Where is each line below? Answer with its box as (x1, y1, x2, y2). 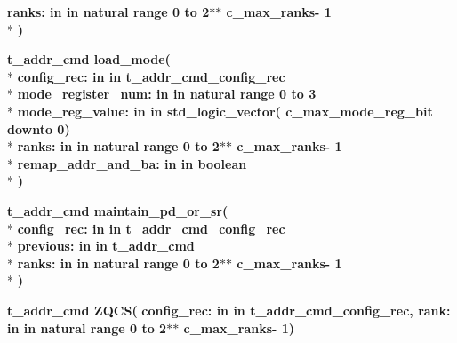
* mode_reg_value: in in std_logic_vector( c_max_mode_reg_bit (7, 101, 433, 120)
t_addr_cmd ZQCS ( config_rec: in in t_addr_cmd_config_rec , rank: (7, 300, 451, 319)
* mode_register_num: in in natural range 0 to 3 (7, 84, 317, 103)
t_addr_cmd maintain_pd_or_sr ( (7, 201, 228, 219)
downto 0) (7, 119, 70, 138)
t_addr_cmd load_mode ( (7, 50, 171, 68)
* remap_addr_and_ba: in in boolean (7, 154, 247, 172)
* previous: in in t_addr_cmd (7, 236, 195, 255)
